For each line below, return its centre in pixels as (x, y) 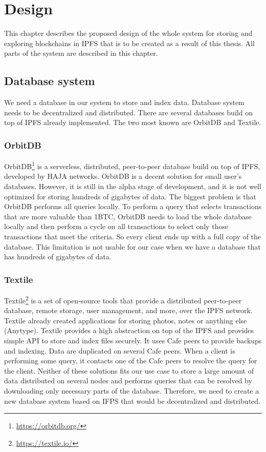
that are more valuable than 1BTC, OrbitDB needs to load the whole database (128, 216)
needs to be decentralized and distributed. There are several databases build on (128, 112)
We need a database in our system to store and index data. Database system (124, 102)
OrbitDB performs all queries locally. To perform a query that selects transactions (133, 206)
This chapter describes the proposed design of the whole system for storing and (128, 33)
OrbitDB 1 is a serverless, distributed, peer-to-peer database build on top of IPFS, (132, 165)
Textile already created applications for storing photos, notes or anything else (126, 320)
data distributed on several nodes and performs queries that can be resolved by (128, 381)
